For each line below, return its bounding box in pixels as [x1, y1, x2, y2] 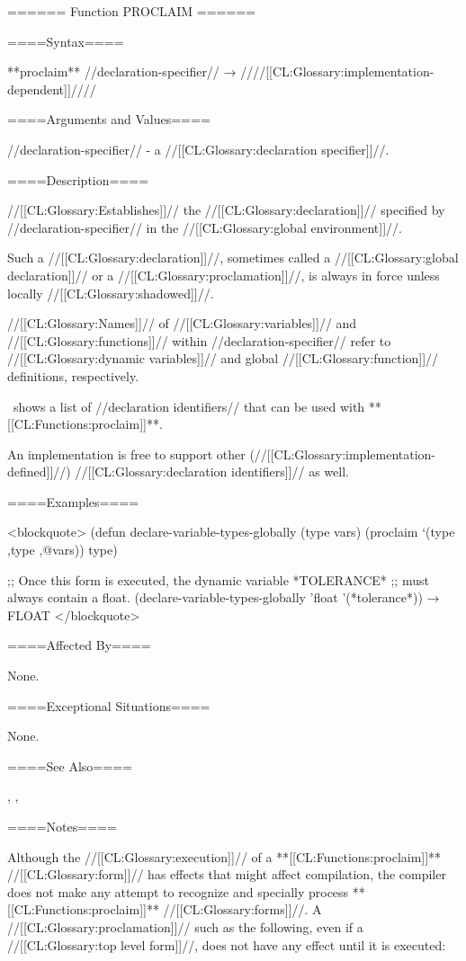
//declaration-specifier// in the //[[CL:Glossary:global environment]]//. [7, 218, 402, 236]
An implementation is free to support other [7, 444, 246, 463]
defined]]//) [7, 462, 71, 481]
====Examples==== [7, 492, 139, 511]
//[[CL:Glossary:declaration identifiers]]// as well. [75, 462, 349, 481]
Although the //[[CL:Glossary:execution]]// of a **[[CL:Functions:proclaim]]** [7, 847, 442, 866]
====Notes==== [7, 817, 117, 835]
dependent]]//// [7, 79, 96, 98]
